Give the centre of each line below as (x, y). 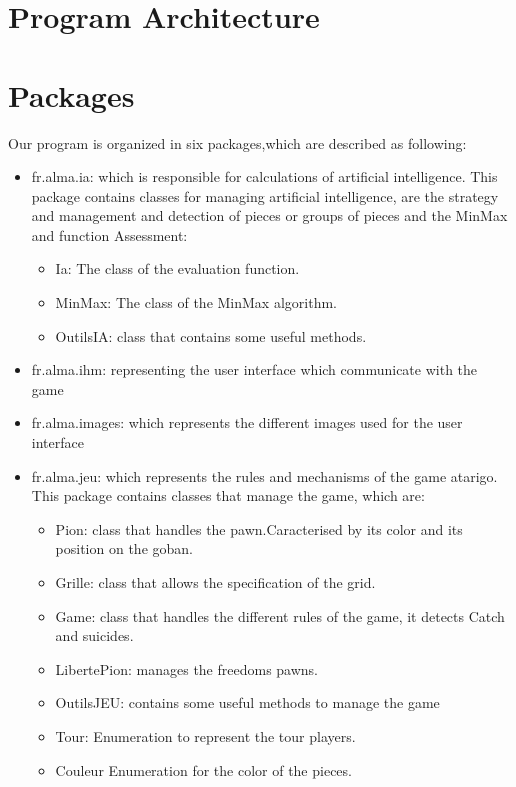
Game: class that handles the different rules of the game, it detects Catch (280, 615)
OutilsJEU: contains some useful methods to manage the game (247, 702)
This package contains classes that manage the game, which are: (228, 495)
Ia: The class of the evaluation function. (177, 268)
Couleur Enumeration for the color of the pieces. (203, 769)
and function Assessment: (109, 234)
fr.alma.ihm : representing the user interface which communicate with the (254, 369)
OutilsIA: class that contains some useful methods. (211, 335)
